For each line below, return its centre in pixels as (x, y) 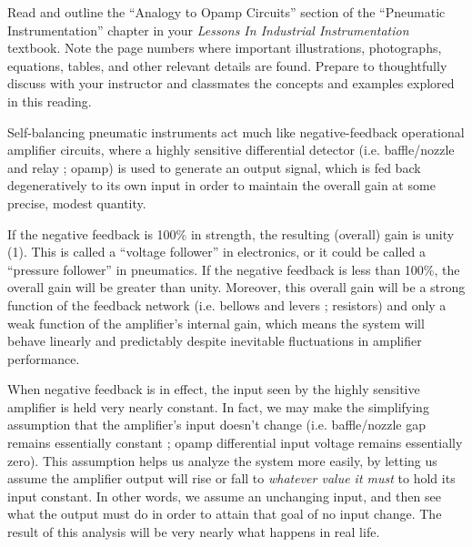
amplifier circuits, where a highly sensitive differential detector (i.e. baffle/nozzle (231, 150)
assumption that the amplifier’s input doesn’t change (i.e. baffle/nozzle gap (217, 425)
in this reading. (50, 101)
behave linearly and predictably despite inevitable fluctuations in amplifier (215, 341)
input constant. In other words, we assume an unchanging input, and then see (224, 496)
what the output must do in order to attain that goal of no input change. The (225, 514)
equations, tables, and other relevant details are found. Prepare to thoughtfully (227, 65)
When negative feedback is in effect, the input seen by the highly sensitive (214, 389)
